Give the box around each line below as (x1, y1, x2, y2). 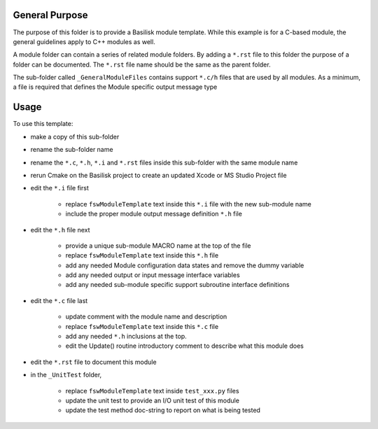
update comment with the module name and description (65, 312, 227, 321)
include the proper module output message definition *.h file (65, 210, 243, 218)
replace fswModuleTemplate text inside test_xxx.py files (65, 386, 239, 395)
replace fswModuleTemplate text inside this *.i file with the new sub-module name (65, 199, 311, 208)
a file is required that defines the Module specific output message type (13, 83, 218, 91)
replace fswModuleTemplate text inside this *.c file (65, 322, 219, 330)
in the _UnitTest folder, (30, 371, 102, 379)
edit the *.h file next (30, 225, 90, 234)
